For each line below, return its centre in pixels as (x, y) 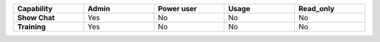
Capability (35, 9)
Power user (177, 9)
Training (31, 27)
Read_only (316, 9)
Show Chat (36, 18)
